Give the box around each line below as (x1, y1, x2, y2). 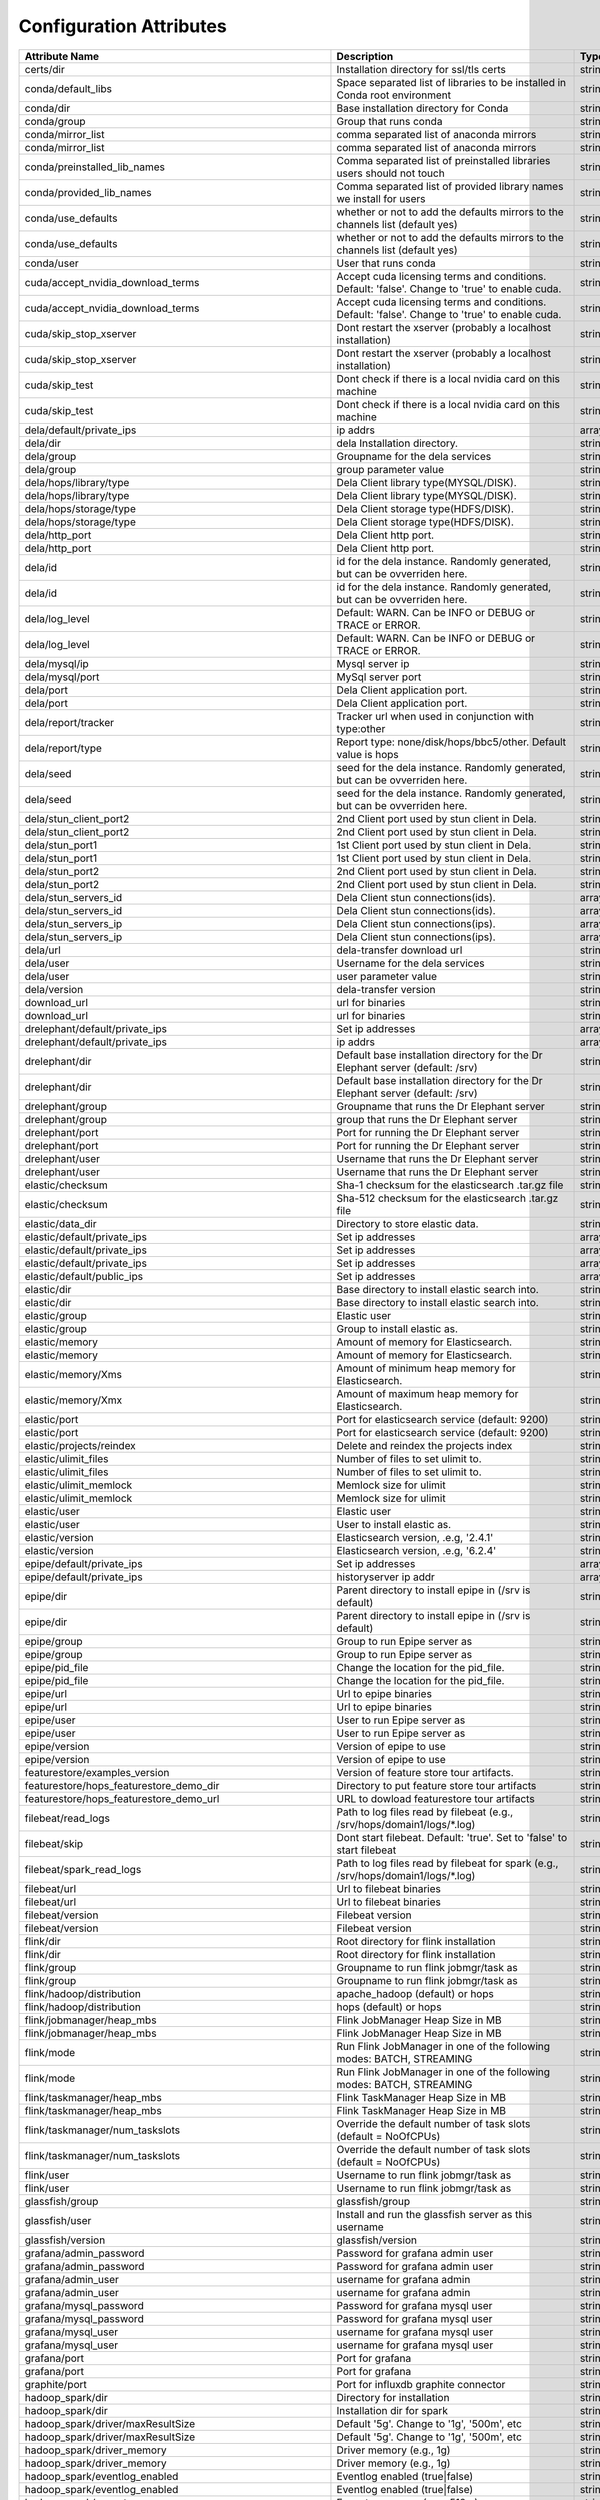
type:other (336, 721, 386, 735)
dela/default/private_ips (24, 423, 137, 437)
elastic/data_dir (24, 1216, 97, 1230)
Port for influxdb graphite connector (336, 2377, 506, 2391)
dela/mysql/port (24, 670, 100, 684)
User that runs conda (336, 256, 437, 270)
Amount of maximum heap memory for (336, 1386, 519, 1400)
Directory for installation (336, 2390, 450, 2404)
